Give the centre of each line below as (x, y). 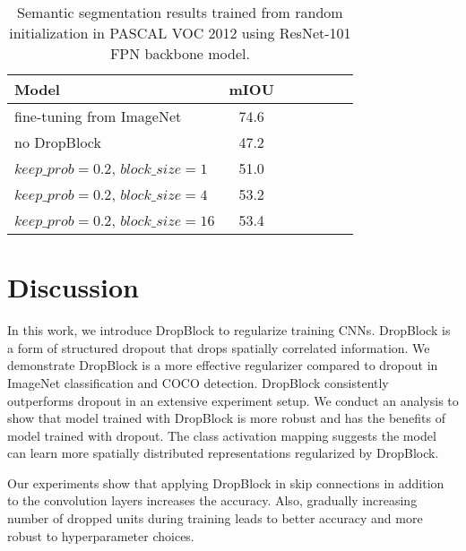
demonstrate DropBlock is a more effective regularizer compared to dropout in (223, 365)
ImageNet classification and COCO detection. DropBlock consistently (198, 382)
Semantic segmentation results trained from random (180, 12)
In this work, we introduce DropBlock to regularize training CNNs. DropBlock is (229, 330)
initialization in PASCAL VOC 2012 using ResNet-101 (180, 33)
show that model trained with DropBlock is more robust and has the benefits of (226, 418)
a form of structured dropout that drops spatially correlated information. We (219, 347)
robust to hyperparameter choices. (101, 535)
